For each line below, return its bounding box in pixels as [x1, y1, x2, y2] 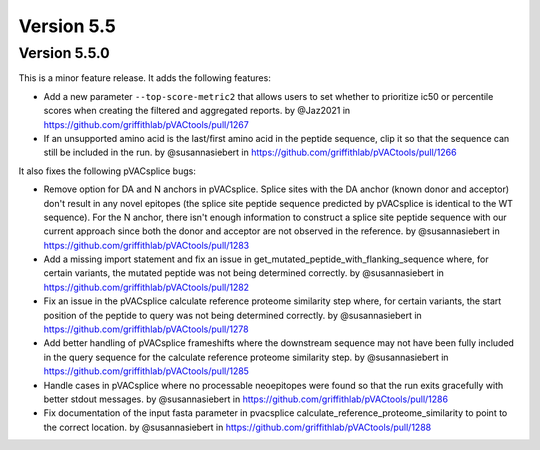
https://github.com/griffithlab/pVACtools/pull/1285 [43, 365, 250, 377]
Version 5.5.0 [18, 44, 110, 62]
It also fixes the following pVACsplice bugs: [18, 165, 197, 177]
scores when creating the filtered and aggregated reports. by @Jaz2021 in [43, 105, 351, 117]
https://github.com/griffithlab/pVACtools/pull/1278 [43, 323, 249, 335]
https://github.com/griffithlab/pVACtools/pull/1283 [43, 239, 250, 251]
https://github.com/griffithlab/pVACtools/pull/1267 [43, 118, 249, 130]
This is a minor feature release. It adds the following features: [18, 72, 272, 84]
